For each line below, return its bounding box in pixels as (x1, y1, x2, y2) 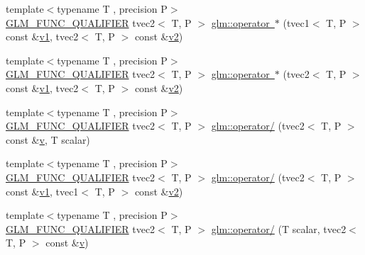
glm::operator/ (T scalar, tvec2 (211, 221, 347, 236)
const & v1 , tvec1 (6, 183, 79, 198)
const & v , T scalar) (6, 132, 90, 147)
